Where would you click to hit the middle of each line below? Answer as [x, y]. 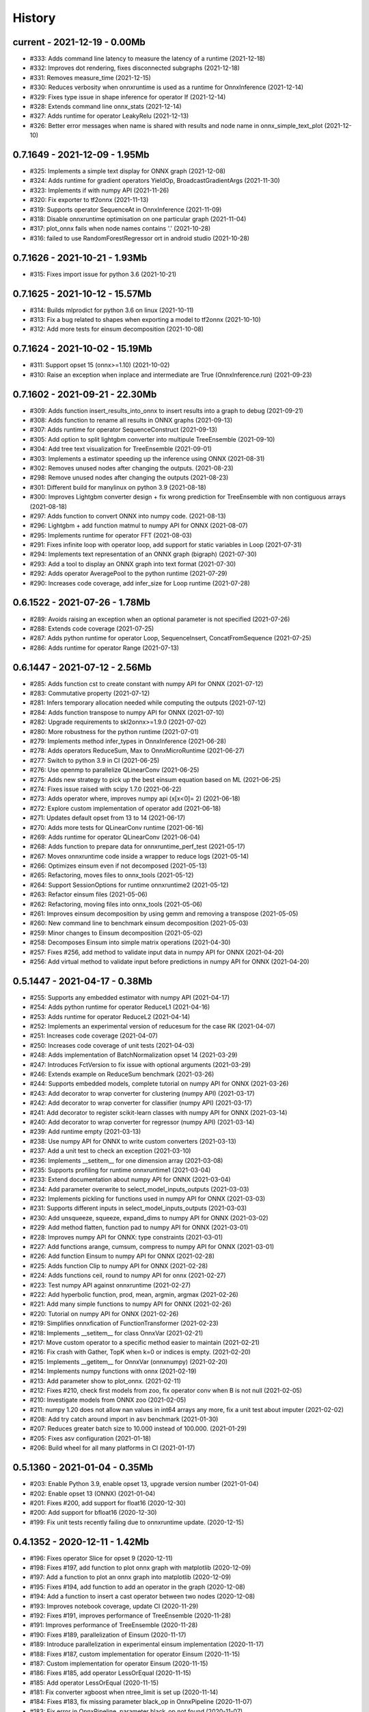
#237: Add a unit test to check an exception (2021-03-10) [110, 1151]
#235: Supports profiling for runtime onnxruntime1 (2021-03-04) [120, 1170]
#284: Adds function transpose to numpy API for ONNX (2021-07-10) [127, 712]
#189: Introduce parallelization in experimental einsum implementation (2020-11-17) [147, 1644]
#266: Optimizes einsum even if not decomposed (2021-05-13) [119, 866]
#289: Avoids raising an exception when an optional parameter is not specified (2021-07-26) [160, 619]
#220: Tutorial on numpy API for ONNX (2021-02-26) [104, 1313]
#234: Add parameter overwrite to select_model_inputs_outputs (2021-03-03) [139, 1189]
